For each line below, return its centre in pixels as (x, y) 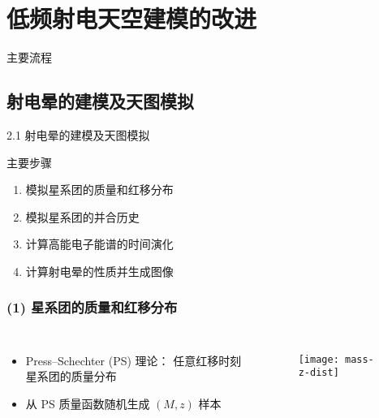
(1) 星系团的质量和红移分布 (92, 307)
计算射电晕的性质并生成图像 (99, 271)
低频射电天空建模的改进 (132, 18)
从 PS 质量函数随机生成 (88, 403)
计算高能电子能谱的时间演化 (99, 244)
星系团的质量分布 (71, 376)
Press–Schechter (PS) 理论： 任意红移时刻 (134, 360)
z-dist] (319, 373)
